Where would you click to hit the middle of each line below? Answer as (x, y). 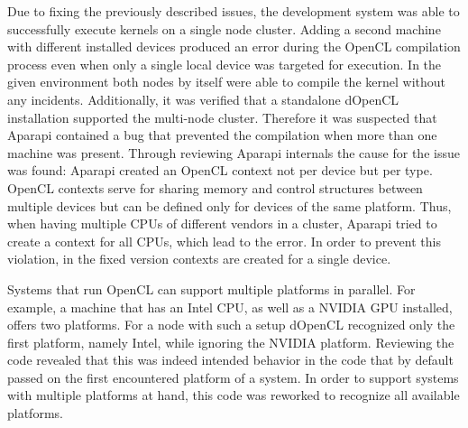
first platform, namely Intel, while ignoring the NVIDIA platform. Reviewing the (231, 342)
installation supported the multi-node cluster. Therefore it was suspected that (222, 117)
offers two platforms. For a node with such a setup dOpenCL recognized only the (231, 325)
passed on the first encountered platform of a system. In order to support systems (233, 377)
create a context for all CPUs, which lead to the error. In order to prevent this (224, 241)
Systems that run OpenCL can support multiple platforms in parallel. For (211, 288)
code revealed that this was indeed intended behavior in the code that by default (230, 360)
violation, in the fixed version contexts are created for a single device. (199, 259)
